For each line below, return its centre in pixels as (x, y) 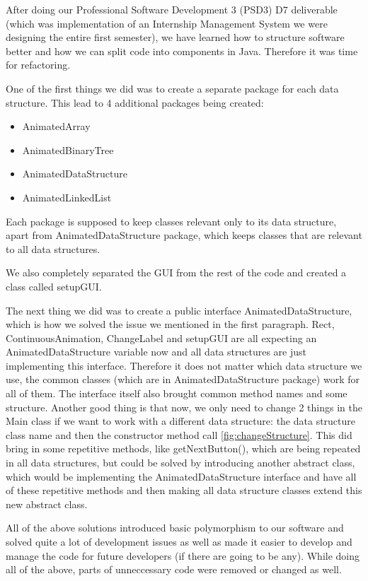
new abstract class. (47, 504)
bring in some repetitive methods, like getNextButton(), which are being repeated (183, 448)
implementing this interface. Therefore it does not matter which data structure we (184, 365)
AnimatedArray (56, 126)
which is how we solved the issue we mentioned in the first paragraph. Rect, (170, 324)
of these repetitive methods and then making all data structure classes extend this (184, 490)
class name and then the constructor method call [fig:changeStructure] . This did (179, 434)
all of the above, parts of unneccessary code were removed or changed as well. (174, 569)
